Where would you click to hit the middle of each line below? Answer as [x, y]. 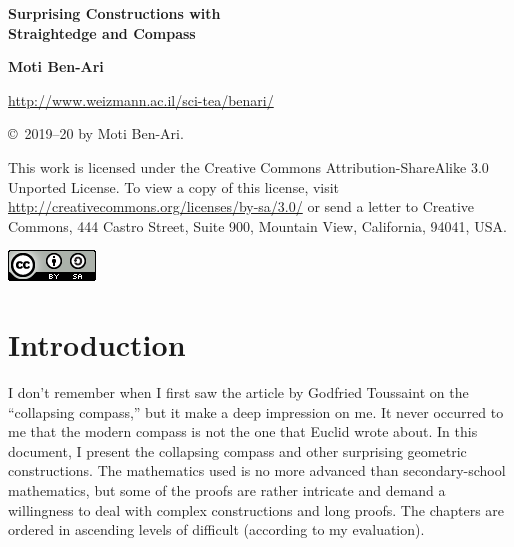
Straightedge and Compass [102, 32]
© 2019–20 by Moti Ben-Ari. [96, 133]
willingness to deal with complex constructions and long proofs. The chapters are [256, 509]
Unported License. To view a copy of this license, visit [174, 186]
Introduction [97, 344]
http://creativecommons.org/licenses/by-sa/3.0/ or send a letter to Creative [241, 206]
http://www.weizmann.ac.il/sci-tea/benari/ [141, 99]
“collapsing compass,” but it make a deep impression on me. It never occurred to [256, 411]
